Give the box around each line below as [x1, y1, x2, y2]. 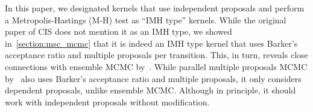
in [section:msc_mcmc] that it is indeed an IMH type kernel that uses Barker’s [5, 37, 298, 49]
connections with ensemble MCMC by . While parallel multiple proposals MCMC [5, 60, 308, 72]
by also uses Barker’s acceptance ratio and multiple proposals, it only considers [5, 72, 302, 84]
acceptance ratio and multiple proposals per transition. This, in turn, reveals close [5, 49, 308, 61]
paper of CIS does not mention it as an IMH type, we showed [5, 25, 232, 38]
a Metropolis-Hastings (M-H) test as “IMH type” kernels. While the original [5, 13, 286, 26]
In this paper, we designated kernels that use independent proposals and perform [5, 2, 305, 14]
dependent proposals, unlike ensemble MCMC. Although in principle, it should [5, 84, 296, 96]
